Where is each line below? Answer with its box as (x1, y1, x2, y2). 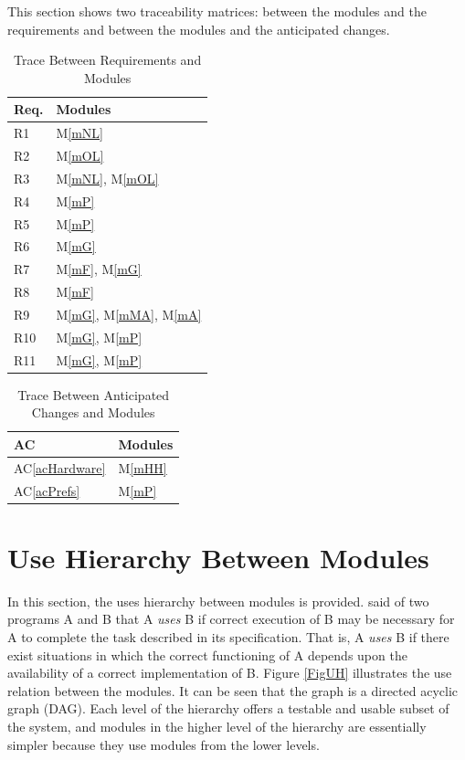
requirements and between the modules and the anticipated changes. (7, 19, 390, 38)
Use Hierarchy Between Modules (7, 538, 429, 575)
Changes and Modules (31, 403, 155, 422)
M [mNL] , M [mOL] (56, 168, 159, 187)
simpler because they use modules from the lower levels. (7, 734, 320, 754)
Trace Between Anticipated (17, 385, 170, 404)
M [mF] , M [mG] (56, 259, 142, 279)
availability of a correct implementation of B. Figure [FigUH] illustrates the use (7, 663, 452, 682)
